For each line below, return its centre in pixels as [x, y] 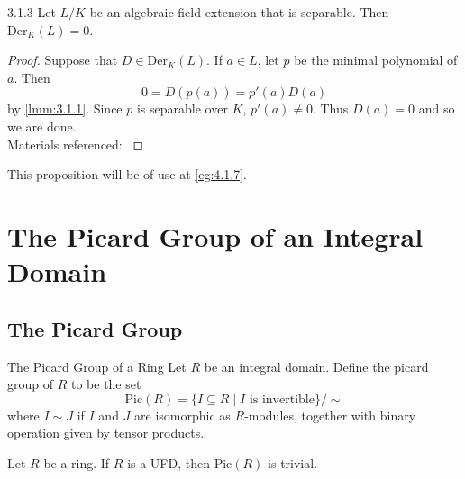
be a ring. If [77, 462]
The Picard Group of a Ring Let [97, 366]
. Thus [330, 108]
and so [437, 108]
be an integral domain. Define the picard [316, 366]
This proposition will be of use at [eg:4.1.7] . [127, 174]
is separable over [182, 108]
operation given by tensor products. [106, 433]
